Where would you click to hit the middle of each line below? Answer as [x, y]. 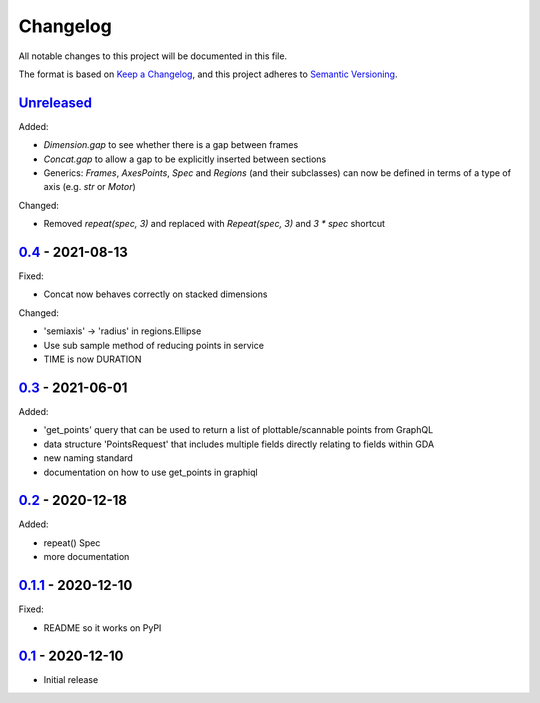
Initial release [71, 680]
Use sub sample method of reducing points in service [154, 345]
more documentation [86, 557]
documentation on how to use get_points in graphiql [151, 472]
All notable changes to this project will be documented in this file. [153, 56]
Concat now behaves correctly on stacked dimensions [155, 294]
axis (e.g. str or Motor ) [90, 187]
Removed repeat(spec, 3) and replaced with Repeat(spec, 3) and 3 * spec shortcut [214, 224]
